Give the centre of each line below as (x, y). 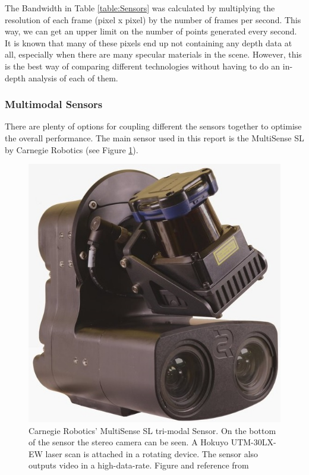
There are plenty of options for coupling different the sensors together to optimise (153, 126)
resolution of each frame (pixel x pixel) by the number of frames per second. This (153, 19)
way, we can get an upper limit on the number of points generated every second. (151, 31)
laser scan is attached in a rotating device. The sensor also (152, 453)
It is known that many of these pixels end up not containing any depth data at (149, 42)
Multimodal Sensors (54, 104)
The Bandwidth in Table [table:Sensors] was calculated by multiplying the (140, 8)
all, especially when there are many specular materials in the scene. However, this (153, 54)
